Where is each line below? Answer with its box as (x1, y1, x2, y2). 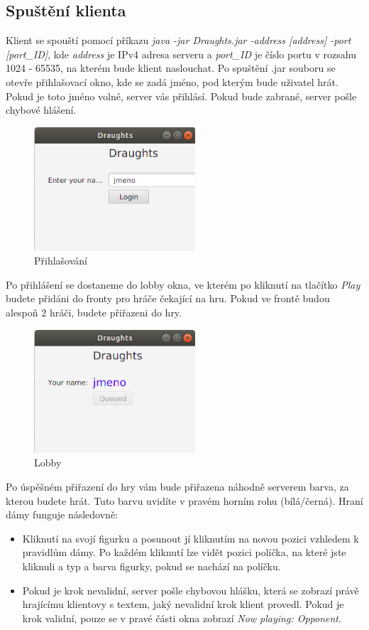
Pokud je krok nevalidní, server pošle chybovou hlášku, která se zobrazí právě (22, 582, 359, 597)
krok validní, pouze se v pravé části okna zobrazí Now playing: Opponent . (22, 610, 341, 625)
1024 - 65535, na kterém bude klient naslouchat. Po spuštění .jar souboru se (6, 60, 336, 75)
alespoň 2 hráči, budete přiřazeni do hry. (6, 304, 182, 319)
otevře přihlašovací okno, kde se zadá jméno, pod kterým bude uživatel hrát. (6, 74, 338, 89)
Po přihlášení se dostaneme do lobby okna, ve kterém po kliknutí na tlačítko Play (6, 277, 360, 292)
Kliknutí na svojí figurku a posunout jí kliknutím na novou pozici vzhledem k (22, 530, 359, 545)
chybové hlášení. (6, 102, 77, 117)
